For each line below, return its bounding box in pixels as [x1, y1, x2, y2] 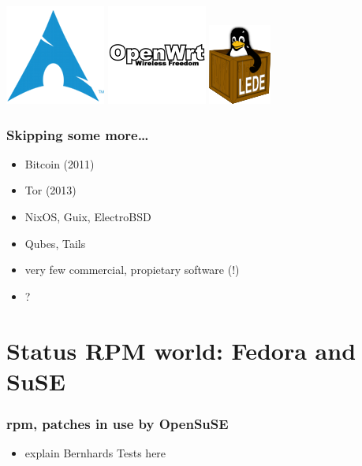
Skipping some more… [6, 124, 149, 144]
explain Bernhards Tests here [24, 445, 166, 461]
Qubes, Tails [24, 235, 86, 251]
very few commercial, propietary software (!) [24, 261, 240, 278]
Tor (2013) [24, 182, 77, 198]
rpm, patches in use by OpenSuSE [6, 413, 229, 433]
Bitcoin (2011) [24, 155, 95, 172]
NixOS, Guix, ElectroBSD [24, 209, 151, 224]
